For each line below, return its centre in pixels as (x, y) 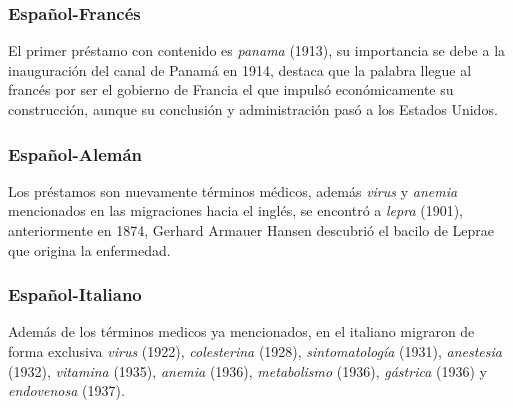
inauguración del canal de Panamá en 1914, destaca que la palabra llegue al (240, 69)
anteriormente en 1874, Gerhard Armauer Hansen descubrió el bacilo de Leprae (251, 230)
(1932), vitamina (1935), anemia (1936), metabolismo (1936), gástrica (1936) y (247, 370)
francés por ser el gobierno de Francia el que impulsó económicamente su (231, 89)
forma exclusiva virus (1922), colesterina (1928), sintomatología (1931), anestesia (255, 351)
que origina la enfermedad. (89, 249)
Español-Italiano (75, 294)
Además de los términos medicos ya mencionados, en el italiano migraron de (241, 331)
